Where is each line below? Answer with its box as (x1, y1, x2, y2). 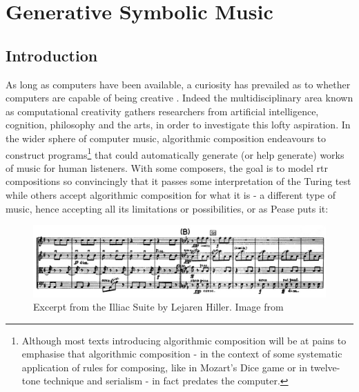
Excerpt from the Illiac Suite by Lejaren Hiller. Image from (33, 300, 284, 314)
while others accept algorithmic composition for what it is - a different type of (6, 187, 336, 202)
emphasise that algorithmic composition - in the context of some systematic (21, 346, 342, 361)
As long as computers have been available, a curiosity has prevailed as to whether (6, 77, 351, 91)
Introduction (6, 44, 98, 66)
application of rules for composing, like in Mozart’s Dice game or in (21, 360, 307, 374)
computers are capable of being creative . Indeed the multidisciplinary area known (6, 90, 353, 105)
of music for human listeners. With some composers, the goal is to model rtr (6, 160, 328, 175)
